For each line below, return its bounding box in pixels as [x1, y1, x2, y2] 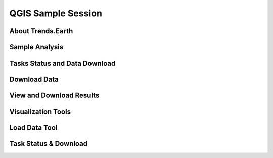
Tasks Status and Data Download [9, 59, 116, 68]
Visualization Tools [9, 108, 71, 116]
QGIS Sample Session [9, 8, 102, 19]
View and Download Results [9, 91, 100, 100]
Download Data [9, 75, 59, 84]
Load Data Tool [9, 124, 58, 132]
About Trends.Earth [9, 27, 73, 35]
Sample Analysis [9, 43, 64, 51]
